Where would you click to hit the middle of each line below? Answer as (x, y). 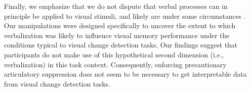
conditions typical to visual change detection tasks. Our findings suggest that (121, 45)
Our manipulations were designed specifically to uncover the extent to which (120, 25)
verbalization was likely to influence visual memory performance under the (117, 35)
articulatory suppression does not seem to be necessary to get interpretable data (125, 74)
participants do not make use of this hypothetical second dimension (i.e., (114, 54)
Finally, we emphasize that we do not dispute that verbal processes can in (116, 6)
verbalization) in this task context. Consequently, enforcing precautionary (115, 64)
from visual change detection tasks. (57, 83)
